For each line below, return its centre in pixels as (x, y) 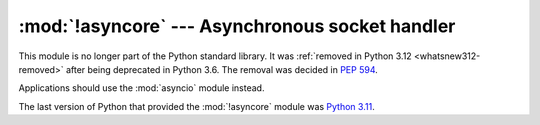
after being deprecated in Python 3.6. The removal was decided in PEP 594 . (222, 69)
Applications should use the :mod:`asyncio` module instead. (141, 88)
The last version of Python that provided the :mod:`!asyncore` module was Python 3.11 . (196, 106)
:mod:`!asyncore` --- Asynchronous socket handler (237, 26)
